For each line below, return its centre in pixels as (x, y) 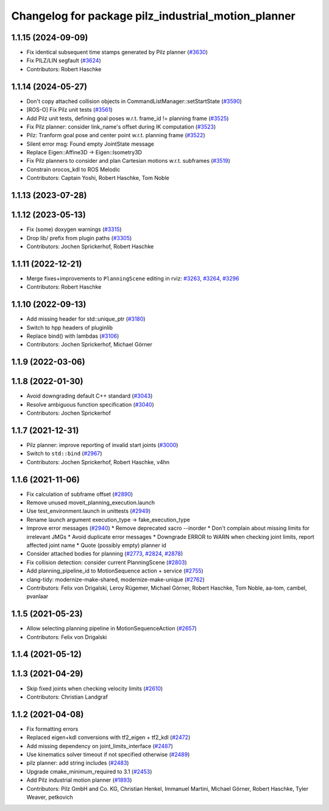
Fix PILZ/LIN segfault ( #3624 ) (64, 60)
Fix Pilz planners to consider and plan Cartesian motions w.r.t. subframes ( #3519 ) (129, 161)
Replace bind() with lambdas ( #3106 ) (73, 336)
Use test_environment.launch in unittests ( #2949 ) (89, 511)
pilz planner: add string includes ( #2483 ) (78, 763)
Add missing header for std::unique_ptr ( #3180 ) (86, 319)
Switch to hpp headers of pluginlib (69, 327)
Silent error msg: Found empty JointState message (90, 144)
